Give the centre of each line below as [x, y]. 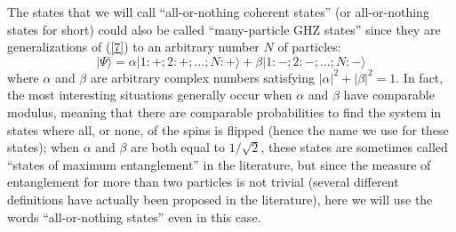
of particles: [309, 47]
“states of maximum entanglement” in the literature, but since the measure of [219, 164]
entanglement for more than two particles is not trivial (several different [203, 182]
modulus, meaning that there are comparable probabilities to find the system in [224, 112]
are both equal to [178, 147]
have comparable [389, 95]
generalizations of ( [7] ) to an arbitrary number [133, 47]
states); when [44, 147]
